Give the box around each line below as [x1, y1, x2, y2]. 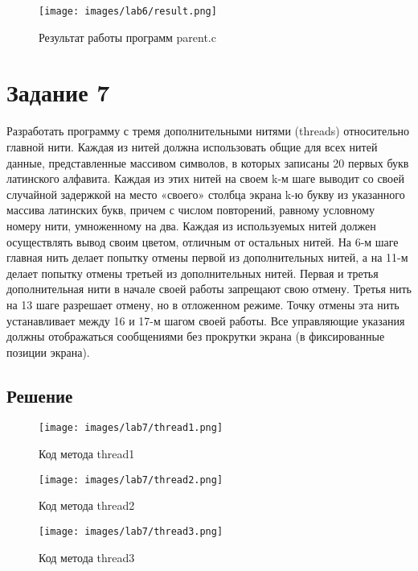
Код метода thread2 [39, 497, 135, 514]
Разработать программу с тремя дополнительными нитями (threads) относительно [6, 122, 410, 139]
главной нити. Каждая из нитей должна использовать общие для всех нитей [6, 138, 378, 155]
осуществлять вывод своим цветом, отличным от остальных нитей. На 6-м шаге [6, 233, 399, 250]
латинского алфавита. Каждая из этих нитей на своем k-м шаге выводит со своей [6, 170, 404, 187]
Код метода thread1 [39, 445, 135, 462]
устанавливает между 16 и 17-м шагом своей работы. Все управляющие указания [6, 312, 405, 329]
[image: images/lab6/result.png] [39, 6, 217, 17]
